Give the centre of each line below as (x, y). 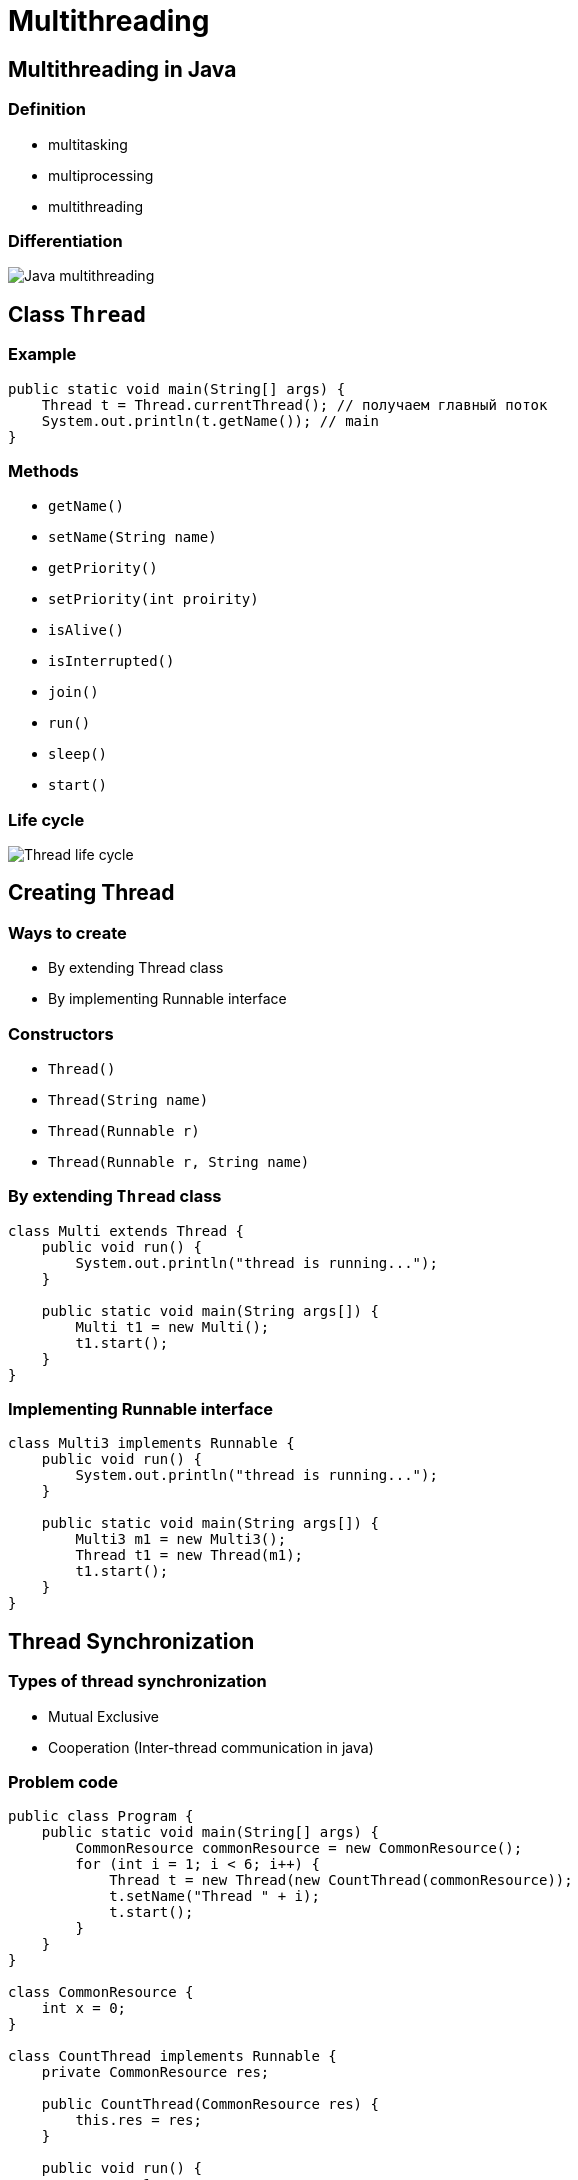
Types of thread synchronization (137, 1681)
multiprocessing (101, 175)
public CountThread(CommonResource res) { (210, 2104)
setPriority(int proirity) (153, 599)
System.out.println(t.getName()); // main (210, 420)
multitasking (88, 144)
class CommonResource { (101, 1992)
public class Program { (101, 1816)
